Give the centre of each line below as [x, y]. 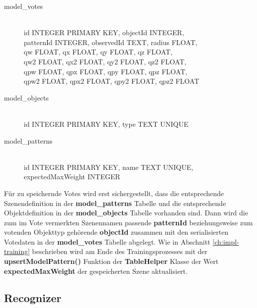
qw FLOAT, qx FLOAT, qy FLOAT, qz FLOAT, [98, 52]
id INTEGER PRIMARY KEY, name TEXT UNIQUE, [109, 167]
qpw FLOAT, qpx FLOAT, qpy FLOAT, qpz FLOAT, [106, 71]
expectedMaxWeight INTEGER [72, 177]
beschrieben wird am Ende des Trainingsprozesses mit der [120, 251]
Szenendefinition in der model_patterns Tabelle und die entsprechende [115, 203]
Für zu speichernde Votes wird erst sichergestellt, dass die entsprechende [114, 193]
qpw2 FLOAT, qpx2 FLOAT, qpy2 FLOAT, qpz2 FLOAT [112, 81]
